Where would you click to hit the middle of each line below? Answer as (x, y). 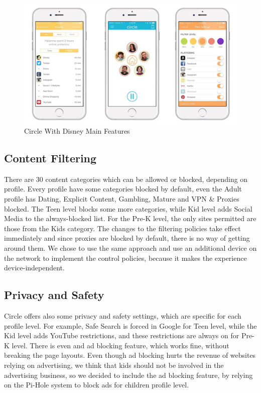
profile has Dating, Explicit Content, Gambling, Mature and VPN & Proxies (122, 199)
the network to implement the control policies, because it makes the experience (125, 258)
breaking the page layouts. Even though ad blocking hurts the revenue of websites (130, 355)
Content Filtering (50, 158)
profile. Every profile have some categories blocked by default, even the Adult (123, 189)
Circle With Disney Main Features (77, 131)
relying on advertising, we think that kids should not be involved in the (114, 365)
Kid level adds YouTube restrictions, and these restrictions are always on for (122, 335)
